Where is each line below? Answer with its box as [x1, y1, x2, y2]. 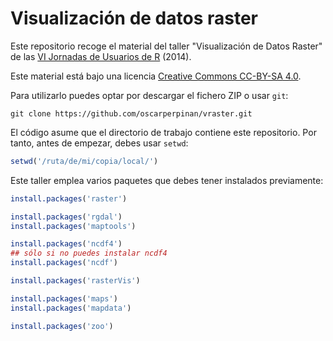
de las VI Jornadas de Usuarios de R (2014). [10, 50, 192, 62]
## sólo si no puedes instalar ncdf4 [10, 248, 168, 259]
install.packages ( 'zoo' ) [10, 321, 114, 331]
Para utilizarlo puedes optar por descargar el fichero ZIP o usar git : [10, 89, 289, 101]
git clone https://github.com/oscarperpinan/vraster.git [10, 108, 253, 119]
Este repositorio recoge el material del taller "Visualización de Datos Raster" [10, 40, 323, 52]
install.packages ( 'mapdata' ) [10, 303, 132, 313]
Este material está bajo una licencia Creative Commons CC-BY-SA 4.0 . [10, 70, 302, 82]
